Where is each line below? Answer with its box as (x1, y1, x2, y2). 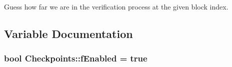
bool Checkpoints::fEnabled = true (4, 52, 147, 64)
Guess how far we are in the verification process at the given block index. (4, 1, 228, 11)
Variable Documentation (4, 25, 133, 41)
